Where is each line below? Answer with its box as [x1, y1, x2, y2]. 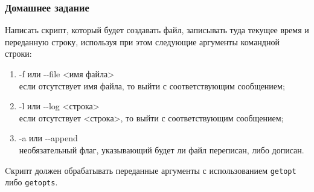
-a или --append [19, 132, 78, 144]
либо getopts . [5, 176, 58, 188]
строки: [5, 47, 32, 60]
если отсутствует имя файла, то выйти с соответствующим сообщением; [19, 79, 285, 92]
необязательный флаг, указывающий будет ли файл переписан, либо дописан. [19, 143, 304, 156]
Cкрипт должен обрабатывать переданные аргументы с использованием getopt [5, 164, 296, 176]
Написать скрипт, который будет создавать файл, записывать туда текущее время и [5, 24, 309, 36]
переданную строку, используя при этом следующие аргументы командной [5, 35, 280, 48]
